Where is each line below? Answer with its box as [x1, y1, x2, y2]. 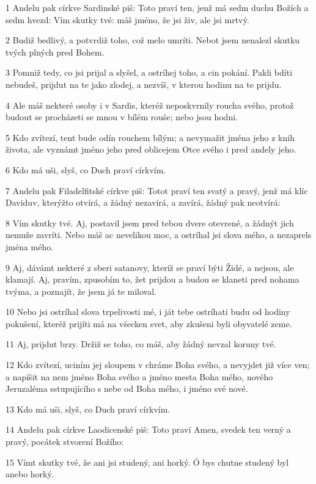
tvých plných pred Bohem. [6, 45, 105, 58]
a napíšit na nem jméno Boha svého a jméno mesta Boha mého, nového [6, 370, 273, 383]
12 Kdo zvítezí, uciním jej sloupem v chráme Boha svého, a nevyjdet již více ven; [6, 358, 310, 371]
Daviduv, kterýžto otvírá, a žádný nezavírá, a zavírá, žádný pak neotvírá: [6, 196, 281, 209]
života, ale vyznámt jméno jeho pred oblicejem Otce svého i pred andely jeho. [6, 143, 296, 156]
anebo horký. [6, 468, 54, 480]
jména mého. [6, 240, 54, 253]
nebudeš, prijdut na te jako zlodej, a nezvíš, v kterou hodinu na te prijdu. [6, 78, 282, 90]
